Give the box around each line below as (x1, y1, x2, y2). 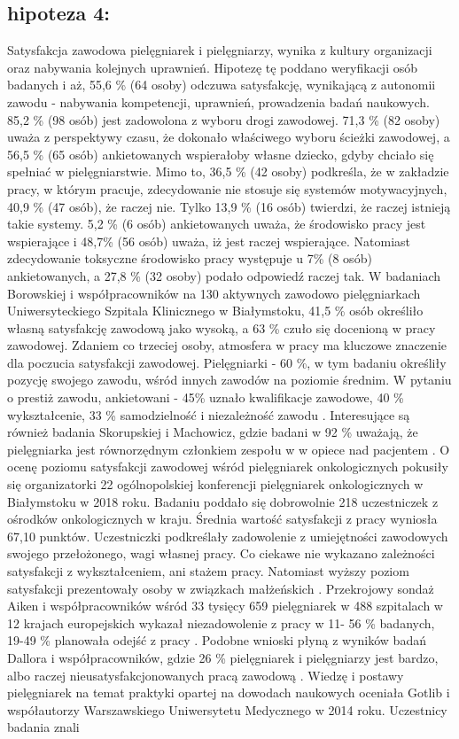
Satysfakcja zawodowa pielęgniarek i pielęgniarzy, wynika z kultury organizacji (7, 41, 432, 59)
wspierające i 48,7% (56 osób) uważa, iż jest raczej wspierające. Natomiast (7, 231, 411, 250)
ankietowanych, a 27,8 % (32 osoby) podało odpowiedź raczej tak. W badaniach (7, 266, 440, 284)
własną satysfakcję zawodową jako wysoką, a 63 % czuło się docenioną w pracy (7, 318, 436, 337)
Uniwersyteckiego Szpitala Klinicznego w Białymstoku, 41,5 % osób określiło (7, 301, 424, 320)
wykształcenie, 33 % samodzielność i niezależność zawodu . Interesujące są (7, 405, 410, 424)
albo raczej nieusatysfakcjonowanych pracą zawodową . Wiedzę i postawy (7, 665, 404, 684)
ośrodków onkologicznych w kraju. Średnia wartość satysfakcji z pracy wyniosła (7, 510, 438, 528)
